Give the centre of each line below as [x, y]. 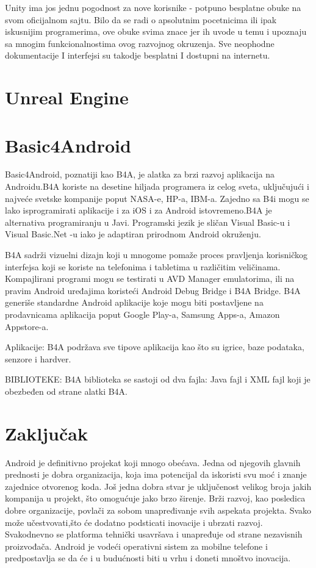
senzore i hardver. [38, 358]
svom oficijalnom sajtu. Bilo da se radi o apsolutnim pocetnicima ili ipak [141, 19]
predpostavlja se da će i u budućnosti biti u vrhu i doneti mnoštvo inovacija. [148, 558]
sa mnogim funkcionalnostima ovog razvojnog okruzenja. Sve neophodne [140, 43]
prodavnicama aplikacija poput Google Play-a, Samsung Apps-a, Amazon [142, 314]
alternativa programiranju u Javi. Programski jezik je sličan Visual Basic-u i [148, 222]
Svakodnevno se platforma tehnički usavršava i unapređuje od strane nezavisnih [154, 534]
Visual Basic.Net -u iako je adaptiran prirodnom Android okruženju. [133, 234]
